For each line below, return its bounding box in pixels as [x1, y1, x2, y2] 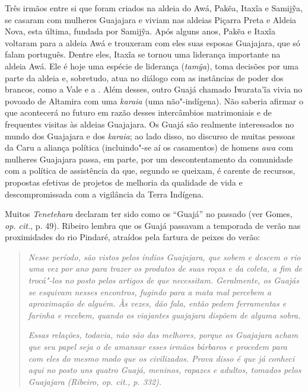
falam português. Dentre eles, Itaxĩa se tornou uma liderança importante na [5, 48, 281, 60]
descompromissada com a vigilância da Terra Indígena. [5, 187, 204, 200]
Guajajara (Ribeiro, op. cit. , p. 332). [28, 375, 162, 387]
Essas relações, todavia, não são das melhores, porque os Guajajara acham [28, 329, 299, 341]
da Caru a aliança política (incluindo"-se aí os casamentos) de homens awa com [5, 141, 293, 154]
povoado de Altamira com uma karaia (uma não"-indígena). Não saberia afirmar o [5, 94, 303, 107]
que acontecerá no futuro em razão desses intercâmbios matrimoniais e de [5, 106, 272, 119]
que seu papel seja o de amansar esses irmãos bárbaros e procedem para [28, 340, 288, 353]
